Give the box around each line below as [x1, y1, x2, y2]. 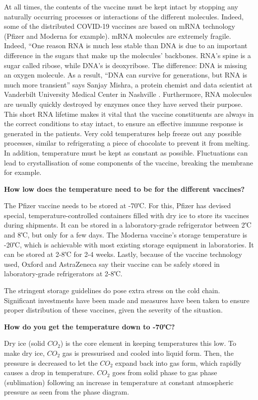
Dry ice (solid [4, 338, 45, 348]
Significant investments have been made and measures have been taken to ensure [4, 295, 250, 305]
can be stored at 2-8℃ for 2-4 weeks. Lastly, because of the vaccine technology [4, 249, 243, 259]
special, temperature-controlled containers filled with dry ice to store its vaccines [4, 210, 249, 220]
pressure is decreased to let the [4, 357, 98, 368]
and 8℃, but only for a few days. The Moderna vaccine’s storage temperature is [4, 230, 248, 240]
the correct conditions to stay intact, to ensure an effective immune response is [4, 118, 243, 129]
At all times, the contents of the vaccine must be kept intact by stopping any [4, 1, 238, 11]
